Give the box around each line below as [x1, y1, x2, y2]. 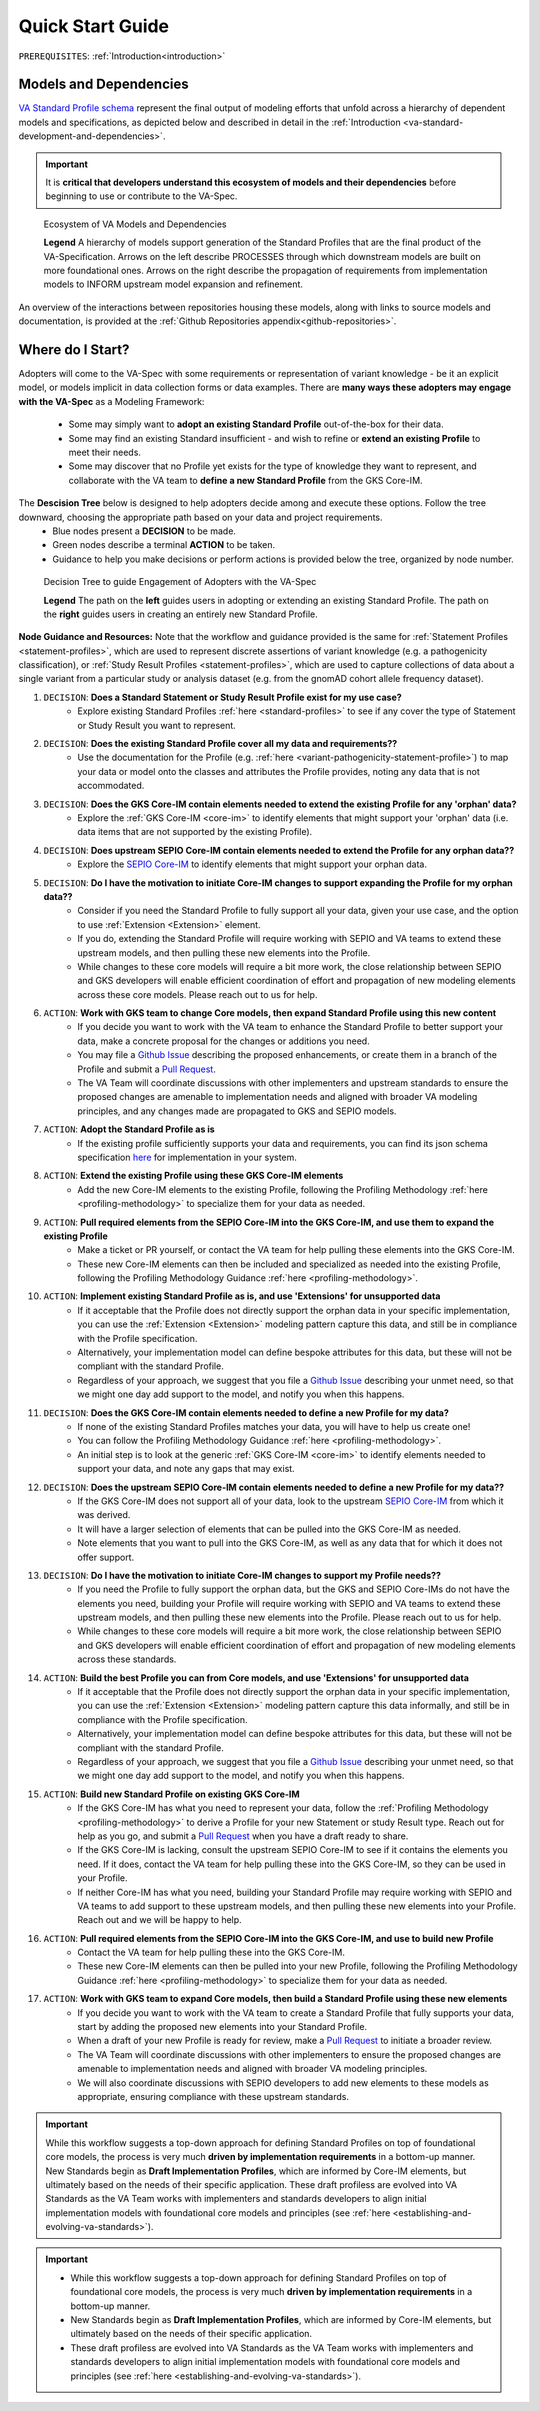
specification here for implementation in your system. [77, 1151, 297, 1163]
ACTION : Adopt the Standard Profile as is [43, 1123, 215, 1135]
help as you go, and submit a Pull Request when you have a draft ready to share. [77, 1830, 409, 1842]
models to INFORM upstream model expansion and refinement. [43, 278, 304, 290]
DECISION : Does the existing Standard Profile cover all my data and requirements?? [43, 738, 398, 750]
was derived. [77, 1509, 131, 1521]
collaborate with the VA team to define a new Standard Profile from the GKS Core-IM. [68, 474, 424, 486]
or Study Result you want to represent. [77, 719, 237, 731]
